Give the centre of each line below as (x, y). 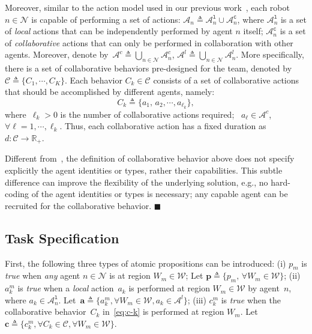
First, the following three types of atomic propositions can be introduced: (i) (145, 263)
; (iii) (197, 299)
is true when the (251, 299)
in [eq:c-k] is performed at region (163, 311)
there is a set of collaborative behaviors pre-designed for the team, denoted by (148, 68)
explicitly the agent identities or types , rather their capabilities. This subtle (144, 170)
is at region (130, 275)
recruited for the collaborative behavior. (78, 205)
